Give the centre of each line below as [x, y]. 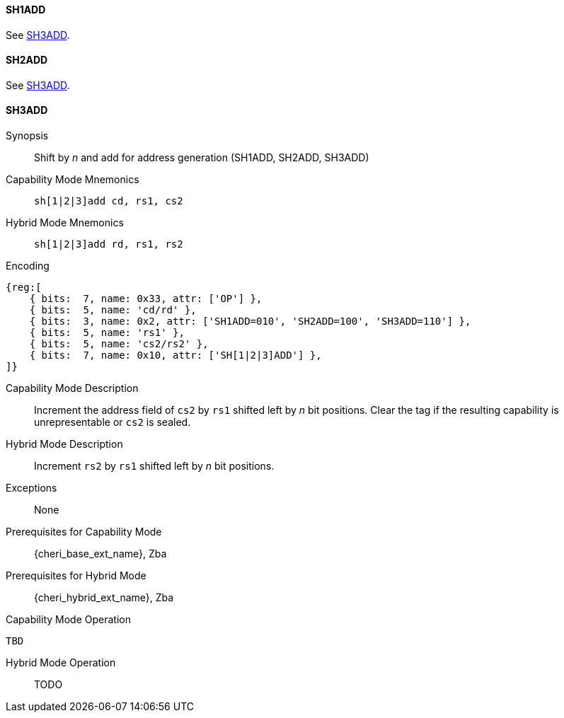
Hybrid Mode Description [64, 444]
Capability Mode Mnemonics [73, 180]
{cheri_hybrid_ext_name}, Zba [104, 598]
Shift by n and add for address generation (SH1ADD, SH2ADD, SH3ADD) [202, 158]
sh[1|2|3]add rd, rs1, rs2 [109, 244]
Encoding [28, 266]
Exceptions [31, 488]
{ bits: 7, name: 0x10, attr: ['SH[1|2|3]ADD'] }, [175, 355]
